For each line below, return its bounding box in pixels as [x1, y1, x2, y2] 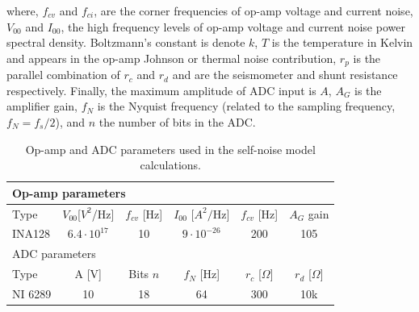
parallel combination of [6, 66, 120, 83]
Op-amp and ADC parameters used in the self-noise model [25, 140, 316, 157]
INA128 [12, 225, 51, 242]
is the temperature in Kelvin [271, 34, 413, 51]
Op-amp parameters [12, 184, 126, 201]
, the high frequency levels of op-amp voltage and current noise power [61, 18, 405, 35]
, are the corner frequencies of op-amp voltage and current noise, [94, 2, 413, 19]
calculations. [140, 156, 201, 173]
